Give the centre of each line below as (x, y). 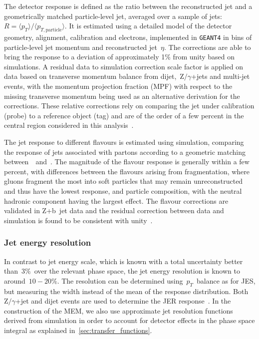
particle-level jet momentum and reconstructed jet (81, 47)
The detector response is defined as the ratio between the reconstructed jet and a (128, 6)
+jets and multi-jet (221, 76)
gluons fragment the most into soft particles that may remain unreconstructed (124, 181)
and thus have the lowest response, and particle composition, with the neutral (123, 190)
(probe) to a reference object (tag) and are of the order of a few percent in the (124, 115)
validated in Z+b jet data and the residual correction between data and (114, 210)
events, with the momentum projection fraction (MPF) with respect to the (118, 86)
